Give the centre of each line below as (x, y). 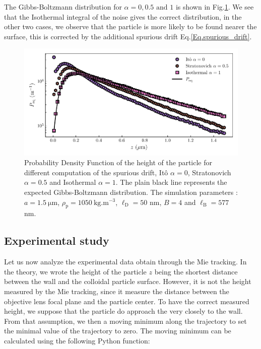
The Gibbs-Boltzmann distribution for (63, 7)
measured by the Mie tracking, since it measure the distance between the (117, 291)
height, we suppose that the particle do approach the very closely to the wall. (123, 311)
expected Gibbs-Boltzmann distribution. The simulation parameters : (131, 192)
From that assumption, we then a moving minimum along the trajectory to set (125, 321)
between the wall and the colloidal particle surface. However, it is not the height (128, 281)
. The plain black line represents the (171, 182)
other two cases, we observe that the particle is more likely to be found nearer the (130, 26)
